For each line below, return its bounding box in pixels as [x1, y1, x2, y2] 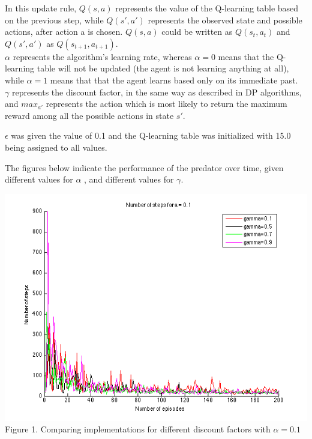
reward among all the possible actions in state [5, 109, 174, 121]
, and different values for [84, 173, 174, 186]
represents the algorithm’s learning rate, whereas [13, 50, 192, 62]
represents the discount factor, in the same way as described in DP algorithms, [11, 85, 302, 98]
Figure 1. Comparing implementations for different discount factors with [5, 423, 271, 435]
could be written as [161, 25, 233, 38]
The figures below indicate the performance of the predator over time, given [5, 161, 284, 174]
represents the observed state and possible [148, 13, 302, 26]
